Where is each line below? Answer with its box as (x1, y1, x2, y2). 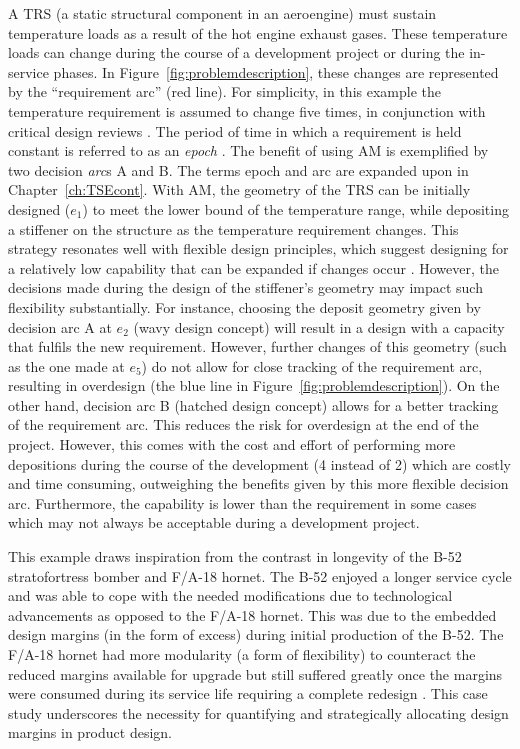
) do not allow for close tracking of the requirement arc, (141, 355, 483, 376)
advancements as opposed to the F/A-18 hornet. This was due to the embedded (8, 604, 497, 625)
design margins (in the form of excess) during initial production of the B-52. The (8, 624, 504, 645)
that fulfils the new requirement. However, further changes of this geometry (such (8, 336, 507, 357)
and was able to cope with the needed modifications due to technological (8, 585, 453, 606)
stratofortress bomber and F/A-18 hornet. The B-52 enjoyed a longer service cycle (8, 565, 512, 586)
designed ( (8, 198, 71, 219)
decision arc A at (8, 316, 112, 337)
